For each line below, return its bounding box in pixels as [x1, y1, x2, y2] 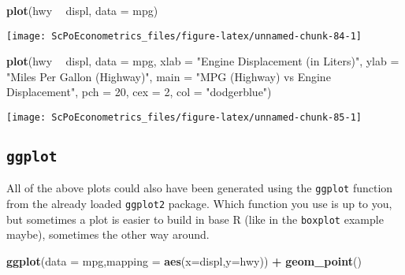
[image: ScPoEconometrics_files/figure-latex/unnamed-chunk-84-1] [6, 30, 362, 42]
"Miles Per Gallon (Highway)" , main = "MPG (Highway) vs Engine [6, 68, 331, 84]
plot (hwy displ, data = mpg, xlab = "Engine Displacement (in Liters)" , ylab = [6, 53, 399, 69]
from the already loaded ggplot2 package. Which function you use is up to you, [6, 195, 392, 212]
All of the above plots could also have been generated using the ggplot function [6, 180, 393, 196]
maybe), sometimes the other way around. [6, 226, 210, 243]
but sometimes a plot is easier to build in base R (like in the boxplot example [6, 210, 384, 227]
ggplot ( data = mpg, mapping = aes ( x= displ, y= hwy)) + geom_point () [6, 253, 362, 269]
